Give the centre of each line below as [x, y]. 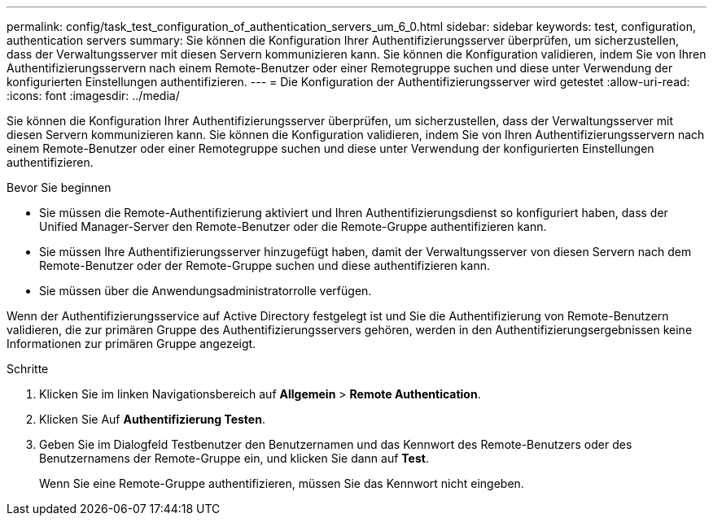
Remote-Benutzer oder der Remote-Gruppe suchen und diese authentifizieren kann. [265, 265]
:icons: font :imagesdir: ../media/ [93, 96]
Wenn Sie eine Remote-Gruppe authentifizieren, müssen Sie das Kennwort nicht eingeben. [282, 483]
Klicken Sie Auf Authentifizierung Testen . [152, 419]
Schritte [28, 369]
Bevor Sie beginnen [59, 187]
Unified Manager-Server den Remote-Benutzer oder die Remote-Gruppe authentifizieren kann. [293, 226]
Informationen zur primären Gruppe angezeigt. [131, 344]
